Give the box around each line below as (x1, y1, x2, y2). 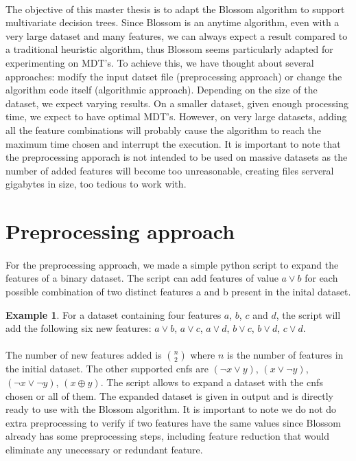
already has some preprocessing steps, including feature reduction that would (5, 429, 330, 443)
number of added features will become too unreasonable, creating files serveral (5, 163, 334, 177)
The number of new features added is (5, 348, 162, 362)
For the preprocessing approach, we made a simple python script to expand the (5, 257, 339, 271)
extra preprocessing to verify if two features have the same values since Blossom (5, 415, 341, 429)
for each (305, 271, 338, 285)
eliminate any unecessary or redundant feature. (5, 442, 203, 456)
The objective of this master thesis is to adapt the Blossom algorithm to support (5, 1, 345, 16)
